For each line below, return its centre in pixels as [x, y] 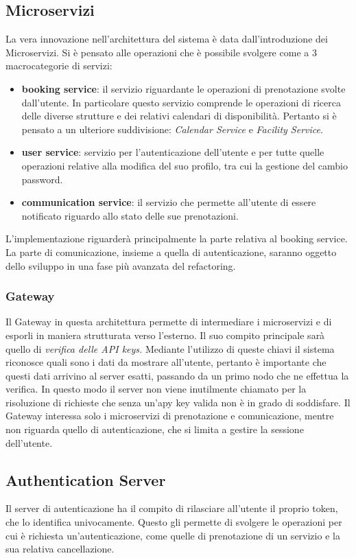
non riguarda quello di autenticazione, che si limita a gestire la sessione [155, 429]
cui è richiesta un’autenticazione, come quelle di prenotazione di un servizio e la [173, 535]
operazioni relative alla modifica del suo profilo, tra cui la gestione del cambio [185, 165]
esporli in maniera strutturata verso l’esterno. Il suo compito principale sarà [165, 335]
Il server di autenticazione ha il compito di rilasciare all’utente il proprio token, [172, 508]
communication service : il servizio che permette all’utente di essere [169, 202]
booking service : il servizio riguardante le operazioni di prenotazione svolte [183, 88]
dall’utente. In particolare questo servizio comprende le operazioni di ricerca [181, 102]
